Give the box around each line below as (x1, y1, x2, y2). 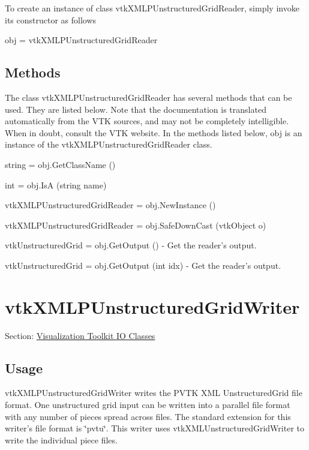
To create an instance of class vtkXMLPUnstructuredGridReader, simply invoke (5, 2, 299, 14)
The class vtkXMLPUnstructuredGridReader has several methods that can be (5, 91, 292, 103)
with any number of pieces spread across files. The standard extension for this (5, 410, 291, 422)
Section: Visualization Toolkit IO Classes (5, 329, 155, 341)
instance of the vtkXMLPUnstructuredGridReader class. (5, 138, 212, 151)
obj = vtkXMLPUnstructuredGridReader (5, 34, 158, 46)
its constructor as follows (5, 13, 97, 26)
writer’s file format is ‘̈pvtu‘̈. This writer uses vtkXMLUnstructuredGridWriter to (5, 422, 304, 434)
